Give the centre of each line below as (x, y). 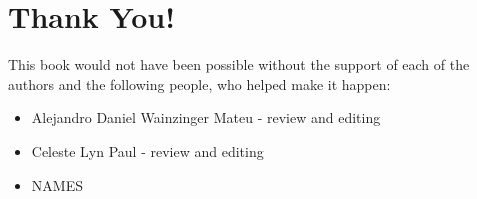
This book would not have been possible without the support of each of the (239, 64)
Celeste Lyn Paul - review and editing (147, 150)
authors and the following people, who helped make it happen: (199, 83)
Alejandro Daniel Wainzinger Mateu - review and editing (206, 117)
